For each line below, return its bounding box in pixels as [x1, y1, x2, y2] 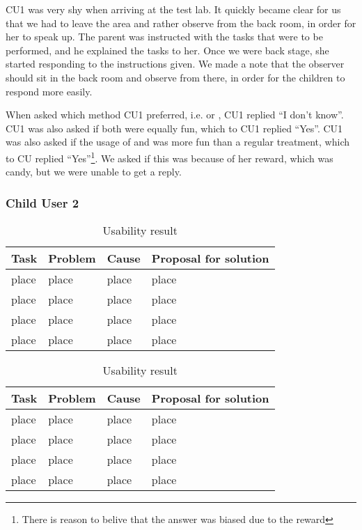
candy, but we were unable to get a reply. [6, 164, 182, 179]
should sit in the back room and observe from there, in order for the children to [6, 70, 345, 84]
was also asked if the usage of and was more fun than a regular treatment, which [6, 134, 350, 149]
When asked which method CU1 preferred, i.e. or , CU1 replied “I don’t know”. [6, 107, 344, 122]
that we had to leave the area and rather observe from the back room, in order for [6, 15, 356, 30]
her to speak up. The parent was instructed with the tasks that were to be [6, 29, 323, 44]
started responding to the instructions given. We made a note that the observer [6, 56, 345, 71]
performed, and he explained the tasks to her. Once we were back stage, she [6, 42, 329, 57]
